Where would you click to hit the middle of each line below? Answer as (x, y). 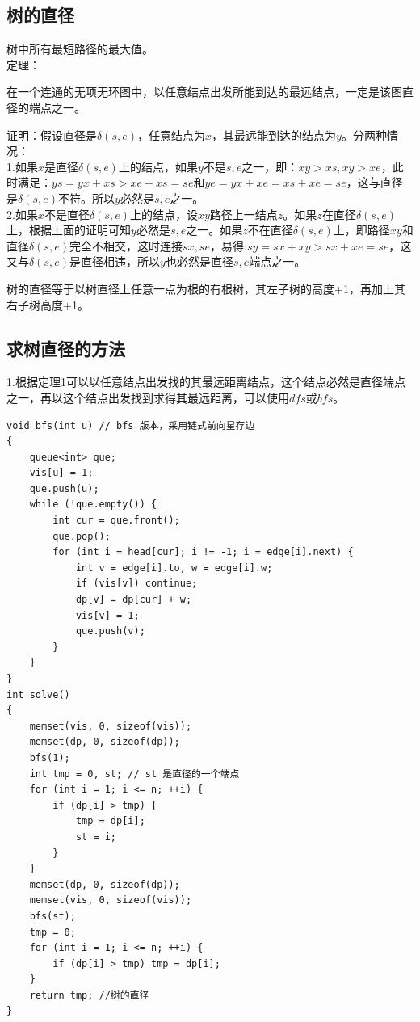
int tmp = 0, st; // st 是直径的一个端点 (134, 774)
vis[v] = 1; (107, 615)
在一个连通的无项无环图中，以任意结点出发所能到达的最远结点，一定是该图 (204, 92)
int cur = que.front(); (116, 521)
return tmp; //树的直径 (89, 995)
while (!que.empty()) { (93, 505)
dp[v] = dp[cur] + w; (134, 600)
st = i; (96, 837)
